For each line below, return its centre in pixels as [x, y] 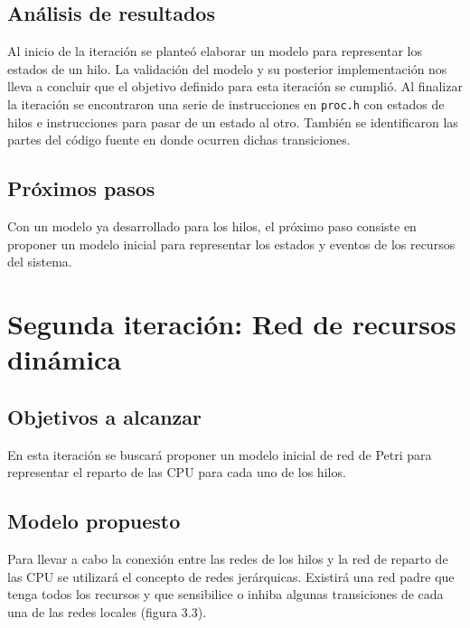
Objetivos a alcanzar [105, 416]
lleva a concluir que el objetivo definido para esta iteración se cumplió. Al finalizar [235, 86]
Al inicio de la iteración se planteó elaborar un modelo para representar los [215, 51]
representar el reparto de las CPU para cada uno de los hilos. [177, 472]
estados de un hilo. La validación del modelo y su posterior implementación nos [227, 68]
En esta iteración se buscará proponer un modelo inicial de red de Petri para [220, 454]
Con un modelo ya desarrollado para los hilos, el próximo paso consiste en [212, 226]
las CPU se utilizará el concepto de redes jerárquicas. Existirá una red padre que [231, 576]
